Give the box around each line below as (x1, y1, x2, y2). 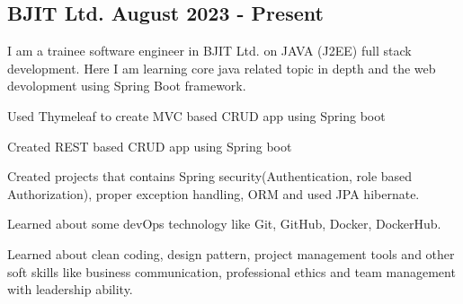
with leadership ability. (7, 280, 133, 299)
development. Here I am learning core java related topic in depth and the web (7, 58, 436, 77)
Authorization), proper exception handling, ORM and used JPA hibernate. (7, 184, 420, 203)
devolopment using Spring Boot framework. (7, 76, 246, 95)
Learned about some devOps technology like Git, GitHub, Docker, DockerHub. (7, 214, 441, 233)
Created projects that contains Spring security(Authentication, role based (7, 167, 413, 186)
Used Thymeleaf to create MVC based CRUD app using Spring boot (7, 106, 386, 125)
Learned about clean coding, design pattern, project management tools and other (7, 244, 455, 263)
